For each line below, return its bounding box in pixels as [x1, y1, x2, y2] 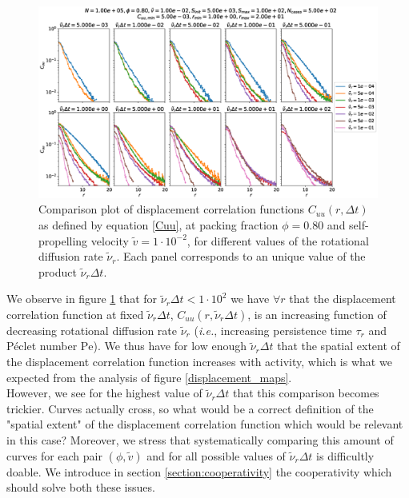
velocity [90, 232, 129, 249]
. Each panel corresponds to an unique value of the [116, 248, 366, 265]
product [38, 263, 77, 280]
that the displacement [289, 290, 396, 307]
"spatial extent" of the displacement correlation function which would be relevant [6, 416, 403, 432]
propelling [38, 232, 88, 249]
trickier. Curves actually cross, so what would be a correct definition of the [6, 400, 374, 416]
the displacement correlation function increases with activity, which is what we [6, 353, 392, 370]
